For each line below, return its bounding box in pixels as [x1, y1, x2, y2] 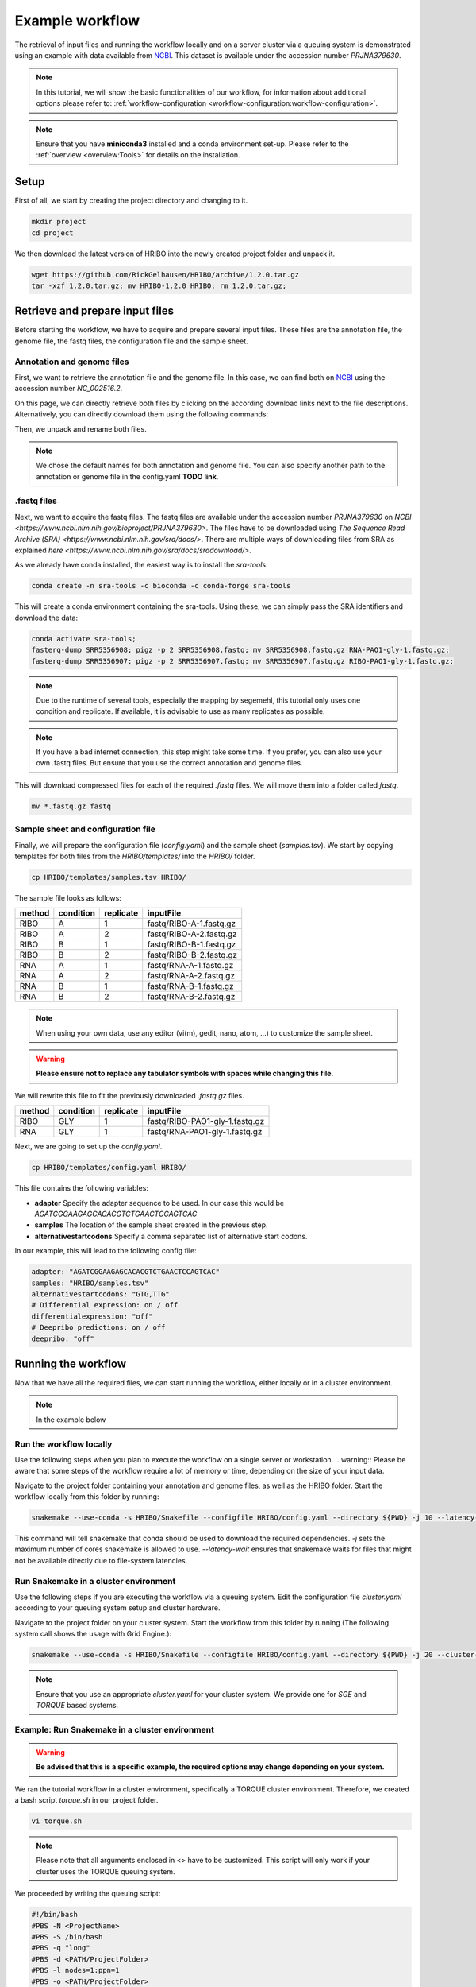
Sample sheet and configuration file [14, 823, 156, 835]
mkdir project [31, 217, 86, 227]
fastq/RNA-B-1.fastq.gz [147, 981, 234, 992]
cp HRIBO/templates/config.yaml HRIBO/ [31, 1163, 186, 1172]
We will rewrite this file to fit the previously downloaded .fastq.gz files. [14, 1090, 245, 1100]
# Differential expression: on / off [31, 1300, 178, 1310]
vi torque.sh [31, 1817, 83, 1826]
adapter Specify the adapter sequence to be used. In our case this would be [34, 1198, 285, 1207]
